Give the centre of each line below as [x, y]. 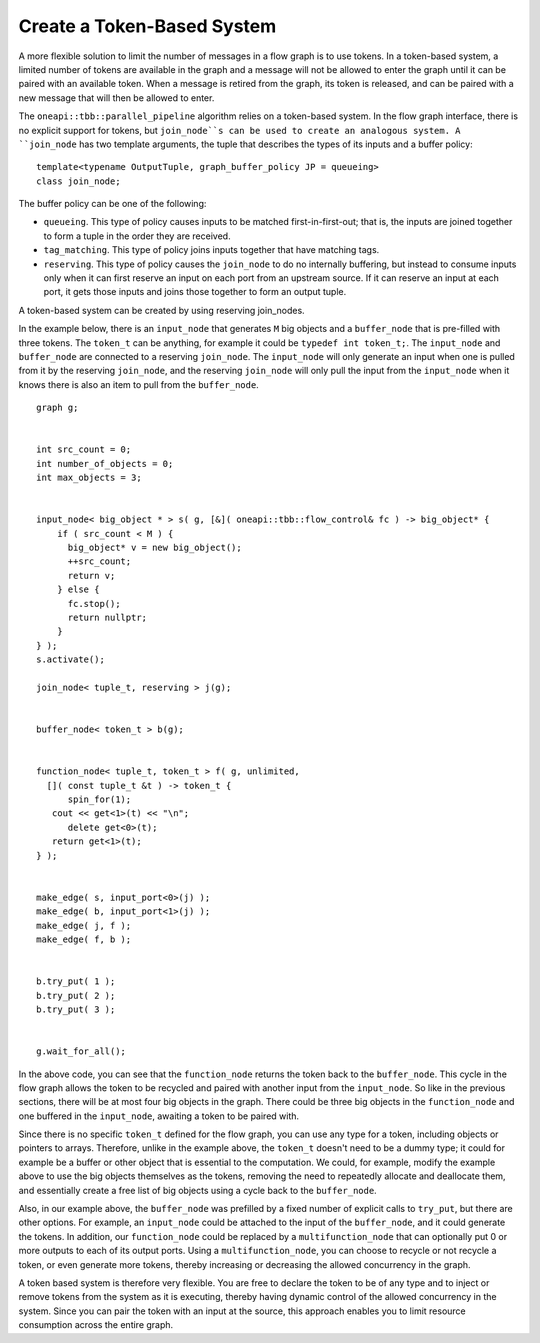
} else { [78, 589]
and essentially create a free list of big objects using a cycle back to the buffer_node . [197, 1190]
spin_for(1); [99, 799]
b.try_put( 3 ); [76, 1009]
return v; [91, 575]
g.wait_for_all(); [81, 1051]
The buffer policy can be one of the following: [112, 204]
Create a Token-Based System [147, 26]
